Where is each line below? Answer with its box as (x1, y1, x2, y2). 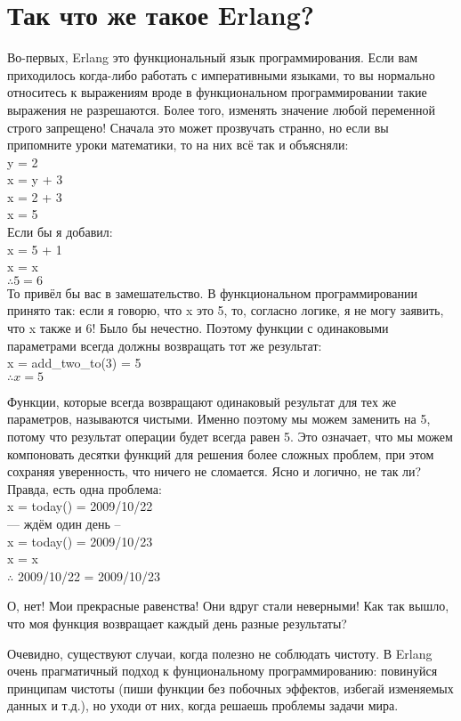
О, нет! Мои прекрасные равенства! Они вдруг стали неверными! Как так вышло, (7, 596, 449, 615)
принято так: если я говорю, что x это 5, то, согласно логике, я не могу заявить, (7, 301, 444, 320)
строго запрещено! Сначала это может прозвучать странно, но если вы (7, 117, 389, 136)
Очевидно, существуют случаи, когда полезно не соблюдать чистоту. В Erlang (7, 644, 433, 662)
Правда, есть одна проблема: (7, 479, 162, 498)
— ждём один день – (7, 514, 121, 532)
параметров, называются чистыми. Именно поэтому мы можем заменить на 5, (7, 409, 431, 428)
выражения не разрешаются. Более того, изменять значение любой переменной (7, 100, 435, 118)
